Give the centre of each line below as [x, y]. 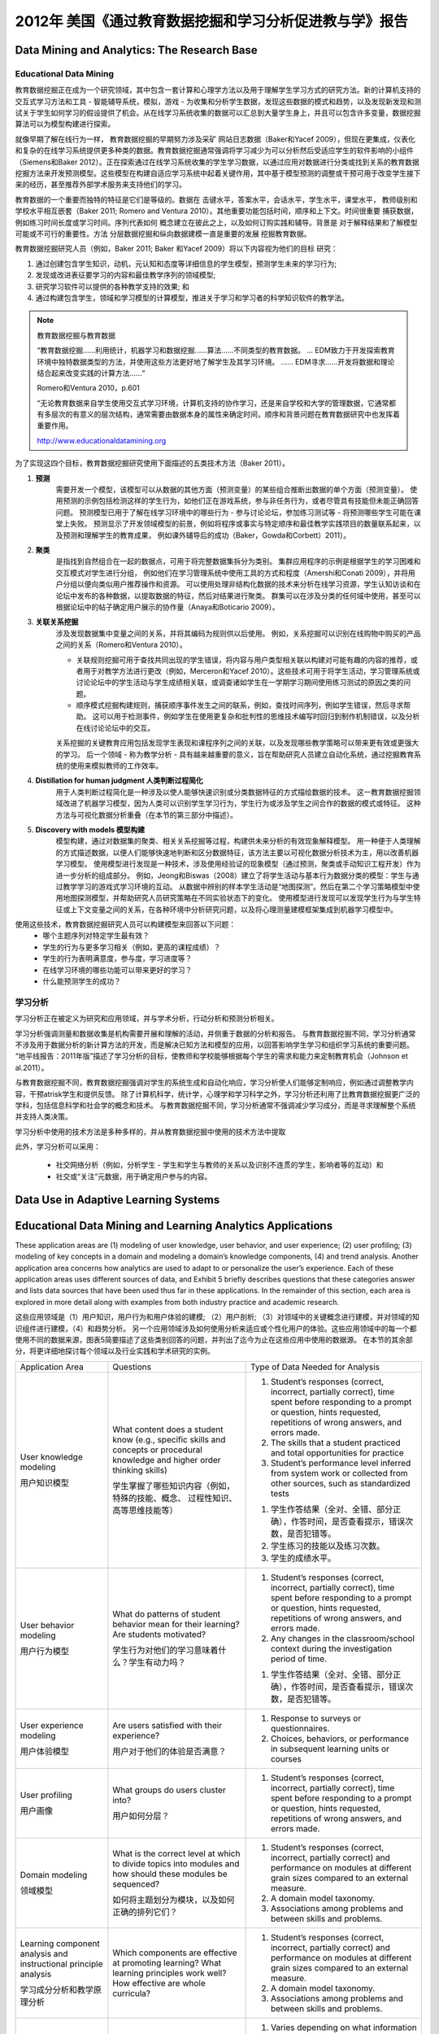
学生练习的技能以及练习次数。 [328, 1546]
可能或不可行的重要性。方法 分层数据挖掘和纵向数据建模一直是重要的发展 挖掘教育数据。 [163, 234]
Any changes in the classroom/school [342, 1638]
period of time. [299, 1658]
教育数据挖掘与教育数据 [76, 335]
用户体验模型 [44, 1751]
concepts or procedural [157, 1450]
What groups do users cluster [170, 1790]
